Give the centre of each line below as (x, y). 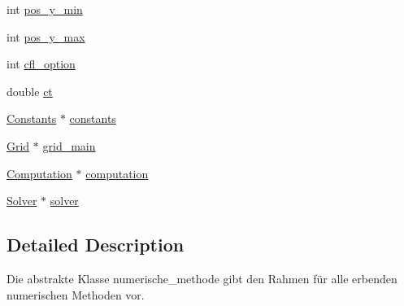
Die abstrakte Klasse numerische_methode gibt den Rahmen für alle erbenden (202, 278)
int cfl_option (41, 64)
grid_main (69, 145)
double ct (30, 91)
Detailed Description (96, 245)
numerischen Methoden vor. (76, 294)
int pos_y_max (46, 36)
